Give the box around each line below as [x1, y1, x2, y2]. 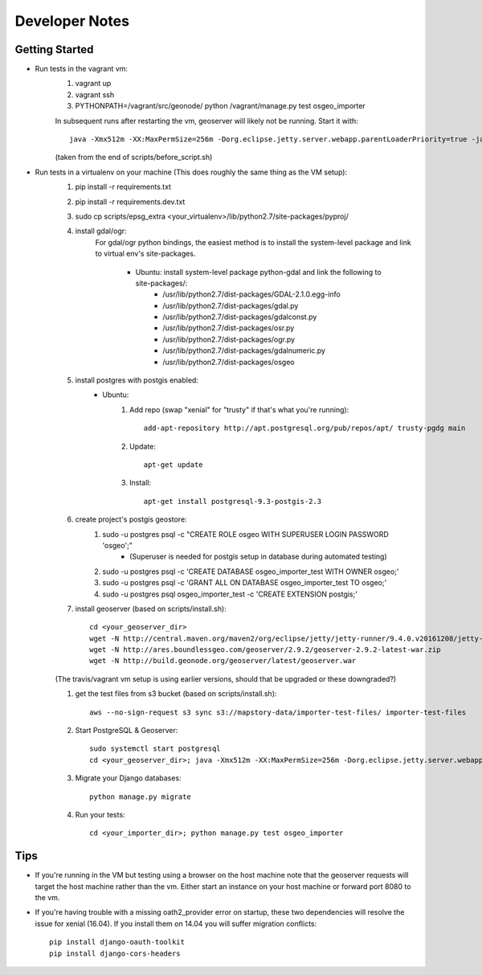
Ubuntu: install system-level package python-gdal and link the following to [135, 267, 382, 277]
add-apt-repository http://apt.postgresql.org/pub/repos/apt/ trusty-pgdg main [143, 424, 466, 433]
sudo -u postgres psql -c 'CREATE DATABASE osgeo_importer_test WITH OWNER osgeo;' [102, 567, 399, 576]
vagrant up [75, 79, 112, 88]
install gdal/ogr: [75, 226, 128, 236]
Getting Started [14, 43, 94, 56]
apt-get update [143, 461, 204, 469]
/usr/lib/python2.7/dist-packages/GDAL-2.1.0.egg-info [162, 289, 341, 299]
